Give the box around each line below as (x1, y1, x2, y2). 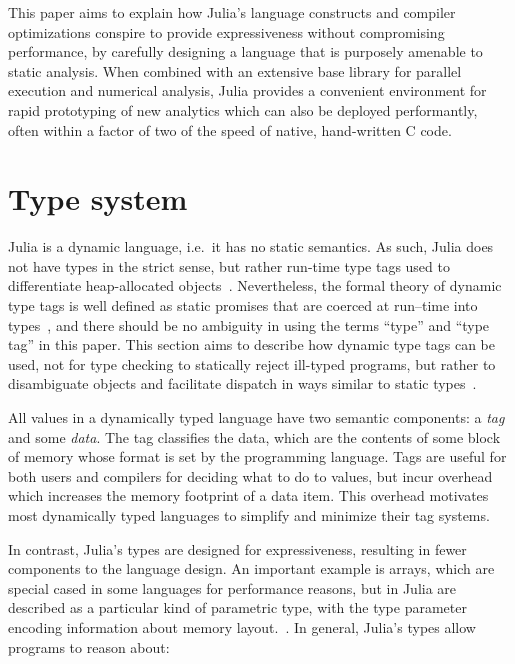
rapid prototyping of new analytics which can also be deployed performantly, (8, 99, 478, 120)
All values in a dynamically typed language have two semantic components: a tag (8, 407, 505, 428)
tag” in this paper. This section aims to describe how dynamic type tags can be (8, 334, 496, 355)
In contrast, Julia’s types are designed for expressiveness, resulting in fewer (8, 538, 467, 559)
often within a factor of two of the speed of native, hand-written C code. (8, 119, 452, 140)
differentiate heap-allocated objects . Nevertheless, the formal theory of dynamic (8, 275, 502, 296)
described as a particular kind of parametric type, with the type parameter (8, 597, 467, 618)
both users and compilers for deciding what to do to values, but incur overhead (8, 465, 493, 486)
